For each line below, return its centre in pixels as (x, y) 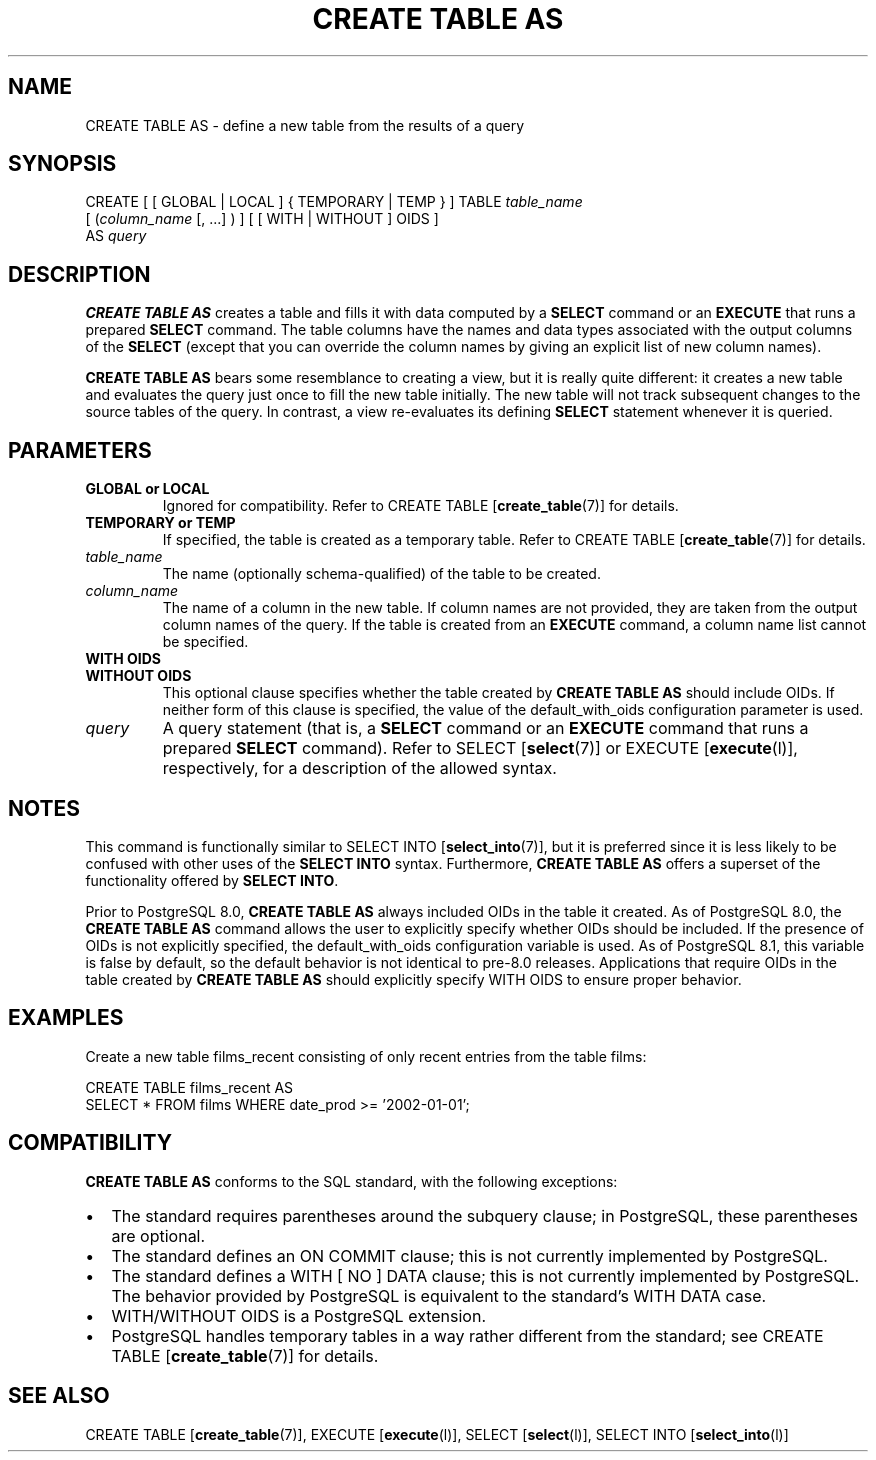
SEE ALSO (59, 1396)
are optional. (158, 1235)
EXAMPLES (66, 1018)
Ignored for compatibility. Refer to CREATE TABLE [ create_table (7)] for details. (420, 506)
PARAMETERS (80, 450)
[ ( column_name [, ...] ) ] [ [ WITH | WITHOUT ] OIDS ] (262, 219)
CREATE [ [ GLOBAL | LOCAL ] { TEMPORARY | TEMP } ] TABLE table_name (334, 202)
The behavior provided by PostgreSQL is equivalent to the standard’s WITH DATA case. (439, 1295)
